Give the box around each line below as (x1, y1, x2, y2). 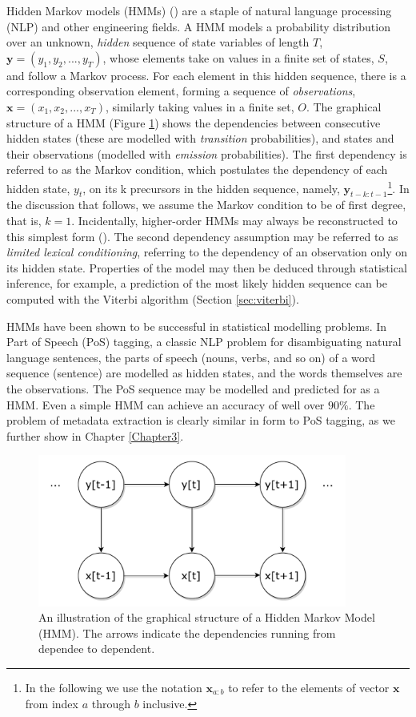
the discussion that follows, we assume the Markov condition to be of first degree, (6, 196, 406, 213)
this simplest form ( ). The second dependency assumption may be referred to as (6, 228, 398, 244)
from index (25, 695, 78, 711)
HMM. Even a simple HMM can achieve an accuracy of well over (6, 396, 325, 413)
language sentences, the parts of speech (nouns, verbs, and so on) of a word (6, 348, 376, 365)
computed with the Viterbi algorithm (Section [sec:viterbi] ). (6, 290, 299, 307)
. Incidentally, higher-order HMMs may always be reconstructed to (71, 211, 398, 228)
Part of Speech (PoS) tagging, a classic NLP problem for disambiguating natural (6, 333, 402, 350)
